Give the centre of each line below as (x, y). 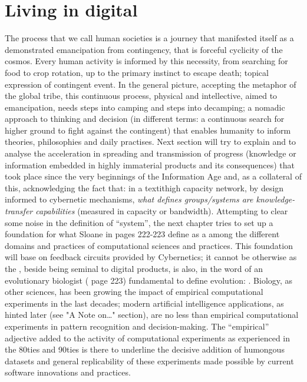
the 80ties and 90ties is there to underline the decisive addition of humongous (145, 349)
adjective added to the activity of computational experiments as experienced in (148, 338)
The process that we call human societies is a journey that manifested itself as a (149, 38)
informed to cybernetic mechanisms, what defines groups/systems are (129, 199)
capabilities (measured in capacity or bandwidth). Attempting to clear (162, 211)
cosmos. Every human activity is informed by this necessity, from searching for (146, 61)
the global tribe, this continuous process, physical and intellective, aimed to (141, 96)
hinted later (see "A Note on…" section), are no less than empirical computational (152, 315)
